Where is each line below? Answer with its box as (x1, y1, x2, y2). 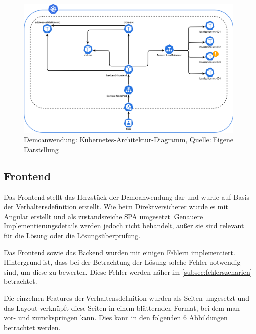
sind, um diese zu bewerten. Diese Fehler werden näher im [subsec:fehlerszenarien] (4, 266, 252, 277)
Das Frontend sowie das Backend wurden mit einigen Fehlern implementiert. (4, 247, 235, 257)
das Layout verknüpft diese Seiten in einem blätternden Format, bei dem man (4, 302, 240, 313)
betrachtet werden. (4, 322, 61, 332)
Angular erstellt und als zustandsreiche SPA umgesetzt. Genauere (4, 211, 203, 221)
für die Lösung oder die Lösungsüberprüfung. (4, 230, 141, 240)
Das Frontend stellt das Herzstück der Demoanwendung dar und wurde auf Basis (4, 191, 250, 202)
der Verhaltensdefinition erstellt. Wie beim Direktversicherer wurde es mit (4, 201, 228, 212)
